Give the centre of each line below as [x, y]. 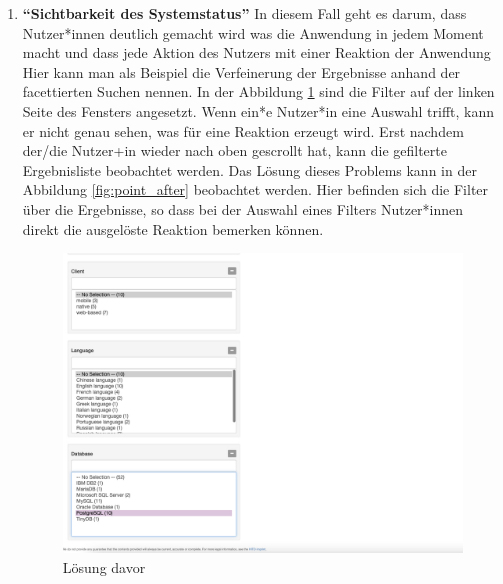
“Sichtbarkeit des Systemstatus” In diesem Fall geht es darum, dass [244, 13]
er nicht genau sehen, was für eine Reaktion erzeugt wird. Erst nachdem [243, 130]
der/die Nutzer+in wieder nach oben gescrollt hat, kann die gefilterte [234, 150]
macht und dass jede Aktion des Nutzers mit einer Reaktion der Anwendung [256, 52]
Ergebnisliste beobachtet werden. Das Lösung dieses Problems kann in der [249, 169]
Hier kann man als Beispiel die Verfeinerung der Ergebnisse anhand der [241, 71]
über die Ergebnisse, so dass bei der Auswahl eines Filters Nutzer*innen [243, 208]
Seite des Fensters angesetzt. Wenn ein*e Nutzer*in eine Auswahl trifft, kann [258, 110]
